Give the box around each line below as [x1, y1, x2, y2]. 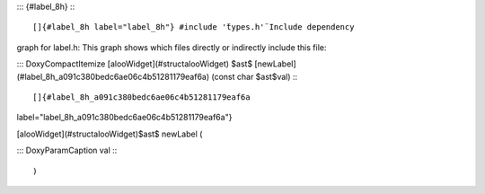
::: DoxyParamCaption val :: [16, 145, 118, 156]
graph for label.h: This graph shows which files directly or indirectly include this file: [16, 41, 327, 53]
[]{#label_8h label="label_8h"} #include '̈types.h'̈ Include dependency [32, 22, 355, 32]
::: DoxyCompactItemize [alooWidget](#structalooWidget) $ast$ [16, 58, 253, 69]
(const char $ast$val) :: [211, 71, 298, 82]
